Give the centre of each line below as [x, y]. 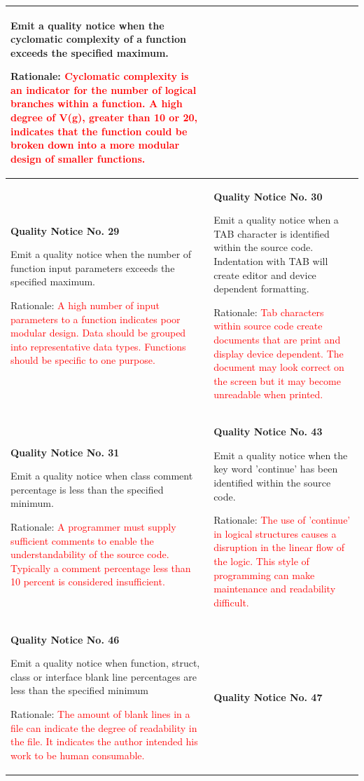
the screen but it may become [277, 380]
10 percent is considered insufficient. [88, 582]
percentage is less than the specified [87, 489]
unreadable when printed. [268, 394]
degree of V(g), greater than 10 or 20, [104, 117]
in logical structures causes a [275, 533]
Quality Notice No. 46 [65, 639]
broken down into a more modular [95, 145]
